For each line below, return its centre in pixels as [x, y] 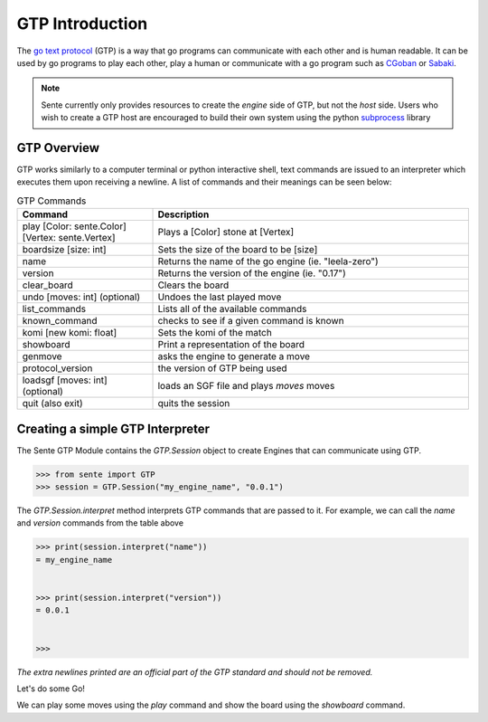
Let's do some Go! [51, 689]
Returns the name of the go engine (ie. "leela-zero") [268, 261]
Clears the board [193, 285]
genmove [42, 356]
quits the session [194, 404]
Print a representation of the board [231, 345]
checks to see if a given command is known [251, 321]
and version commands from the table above [100, 523]
